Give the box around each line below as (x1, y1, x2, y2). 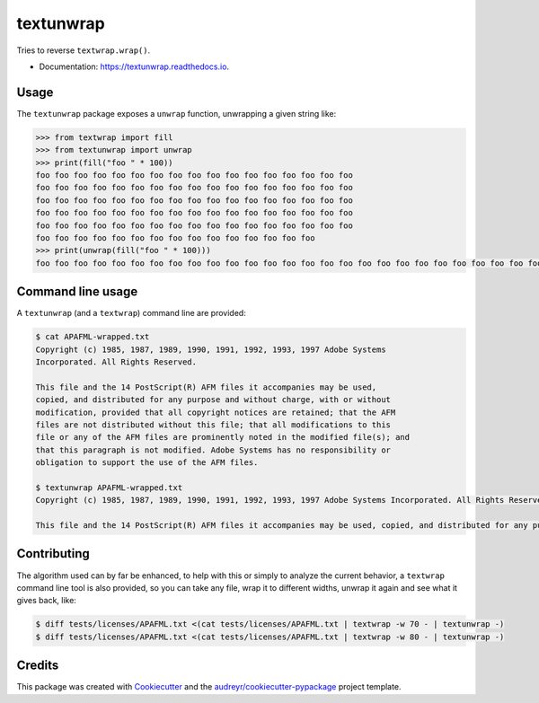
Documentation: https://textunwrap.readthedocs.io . (39, 61, 229, 72)
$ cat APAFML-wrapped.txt (35, 332, 150, 342)
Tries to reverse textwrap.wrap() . (16, 45, 151, 56)
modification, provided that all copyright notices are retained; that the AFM (35, 407, 396, 417)
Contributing (16, 546, 90, 561)
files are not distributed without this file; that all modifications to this (35, 419, 391, 430)
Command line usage (16, 284, 138, 300)
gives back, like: (16, 595, 76, 606)
